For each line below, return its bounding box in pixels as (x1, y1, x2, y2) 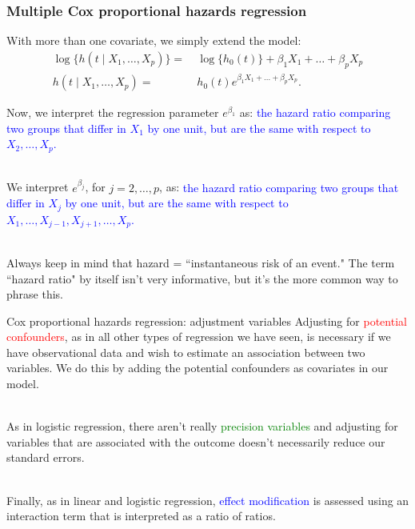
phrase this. (6, 286, 63, 303)
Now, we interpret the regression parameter (6, 104, 219, 121)
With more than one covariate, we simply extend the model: (6, 32, 301, 49)
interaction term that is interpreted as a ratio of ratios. (6, 507, 276, 524)
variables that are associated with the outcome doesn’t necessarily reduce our (6, 433, 385, 450)
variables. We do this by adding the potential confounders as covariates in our (6, 359, 389, 376)
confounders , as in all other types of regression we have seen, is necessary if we (6, 328, 391, 345)
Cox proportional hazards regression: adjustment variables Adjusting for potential (6, 312, 407, 329)
